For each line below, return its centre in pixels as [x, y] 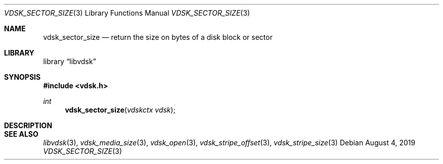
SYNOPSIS [23, 77]
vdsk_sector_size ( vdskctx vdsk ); [120, 110]
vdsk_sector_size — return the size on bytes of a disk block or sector [158, 37]
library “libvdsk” [70, 61]
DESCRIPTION [28, 125]
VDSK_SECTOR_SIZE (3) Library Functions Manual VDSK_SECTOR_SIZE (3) [127, 13]
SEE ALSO [21, 134]
